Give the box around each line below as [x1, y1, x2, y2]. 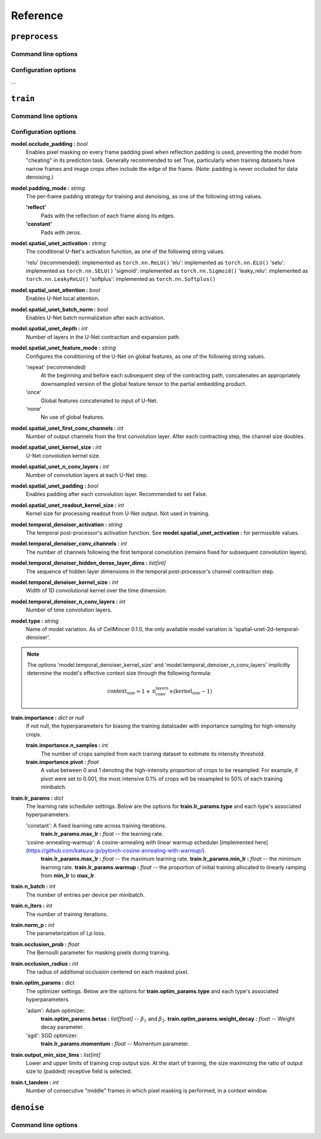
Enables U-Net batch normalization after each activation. [26, 314, 165, 322]
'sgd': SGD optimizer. [26, 1032, 78, 1039]
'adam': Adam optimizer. [26, 1007, 86, 1014]
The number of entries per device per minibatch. [26, 891, 145, 898]
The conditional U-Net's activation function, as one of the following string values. [26, 248, 225, 255]
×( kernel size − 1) [168, 688, 212, 696]
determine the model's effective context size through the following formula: [27, 670, 212, 677]
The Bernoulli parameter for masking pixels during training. [26, 949, 171, 956]
